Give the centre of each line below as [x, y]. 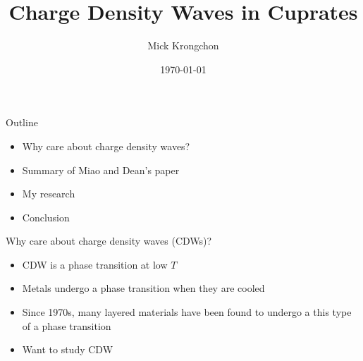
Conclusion [46, 217]
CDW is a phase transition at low [95, 264]
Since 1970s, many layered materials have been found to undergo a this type [187, 312]
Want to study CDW [68, 349]
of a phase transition [67, 325]
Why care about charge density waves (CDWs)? [109, 241]
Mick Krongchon [183, 45]
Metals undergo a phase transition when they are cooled [143, 288]
